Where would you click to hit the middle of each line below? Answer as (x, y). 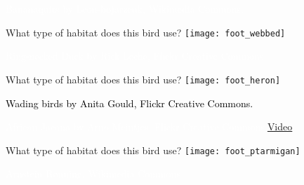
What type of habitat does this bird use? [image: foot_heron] (143, 79)
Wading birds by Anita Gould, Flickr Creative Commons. (130, 103)
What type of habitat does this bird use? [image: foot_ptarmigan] (153, 150)
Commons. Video (257, 126)
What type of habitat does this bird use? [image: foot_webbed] (146, 32)
